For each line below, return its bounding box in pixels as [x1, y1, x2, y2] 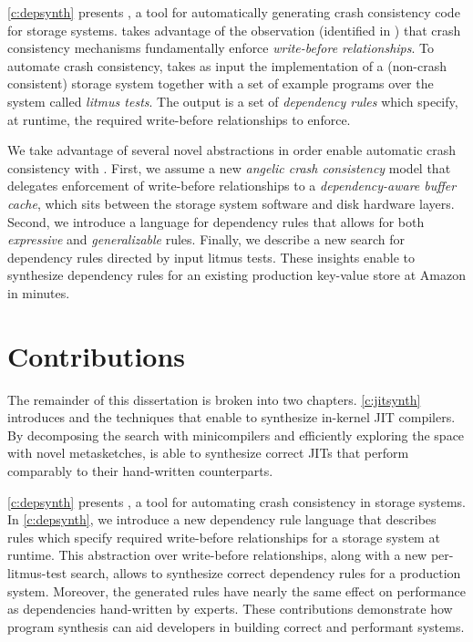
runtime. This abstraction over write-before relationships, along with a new [7, 545, 427, 564]
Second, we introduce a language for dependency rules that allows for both [7, 212, 425, 231]
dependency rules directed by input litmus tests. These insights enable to [7, 247, 416, 266]
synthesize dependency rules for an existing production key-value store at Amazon [7, 265, 466, 285]
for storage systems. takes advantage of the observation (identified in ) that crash [7, 20, 461, 39]
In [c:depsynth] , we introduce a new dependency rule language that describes [7, 510, 437, 529]
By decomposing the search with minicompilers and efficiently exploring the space [7, 425, 465, 444]
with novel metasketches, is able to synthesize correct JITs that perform [7, 443, 409, 462]
